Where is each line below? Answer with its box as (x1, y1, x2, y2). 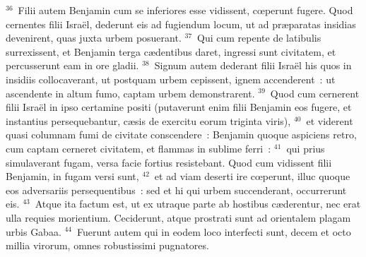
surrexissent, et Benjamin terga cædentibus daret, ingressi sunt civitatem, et (6, 44, 336, 59)
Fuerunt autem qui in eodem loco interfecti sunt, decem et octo (77, 224, 351, 239)
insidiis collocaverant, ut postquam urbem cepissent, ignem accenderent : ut (6, 71, 336, 86)
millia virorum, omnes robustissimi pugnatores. (6, 238, 209, 253)
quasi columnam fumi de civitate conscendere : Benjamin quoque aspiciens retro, (6, 127, 357, 142)
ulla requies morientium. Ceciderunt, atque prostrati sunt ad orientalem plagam (6, 210, 351, 225)
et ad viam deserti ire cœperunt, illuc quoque (154, 169, 350, 184)
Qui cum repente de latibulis (197, 30, 321, 45)
